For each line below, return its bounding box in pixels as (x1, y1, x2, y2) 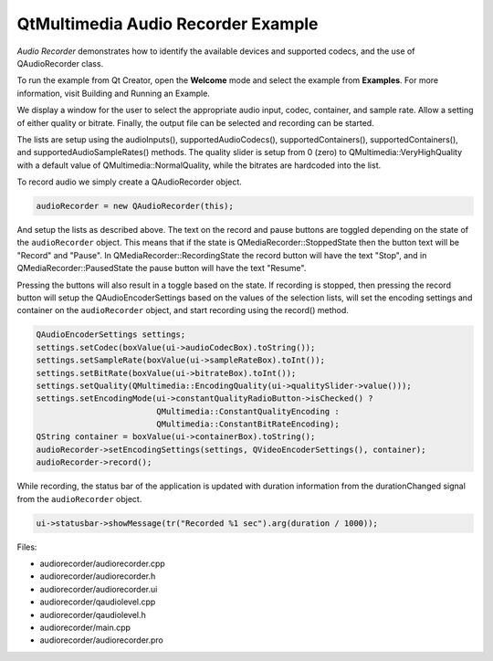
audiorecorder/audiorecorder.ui (39, 583, 158, 594)
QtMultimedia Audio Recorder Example (16, 14, 319, 34)
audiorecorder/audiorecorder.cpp (39, 558, 166, 569)
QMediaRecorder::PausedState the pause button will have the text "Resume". (16, 263, 307, 274)
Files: (16, 541, 37, 552)
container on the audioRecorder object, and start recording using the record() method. (16, 305, 349, 316)
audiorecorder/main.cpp (39, 622, 131, 633)
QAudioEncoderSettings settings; (36, 330, 186, 340)
